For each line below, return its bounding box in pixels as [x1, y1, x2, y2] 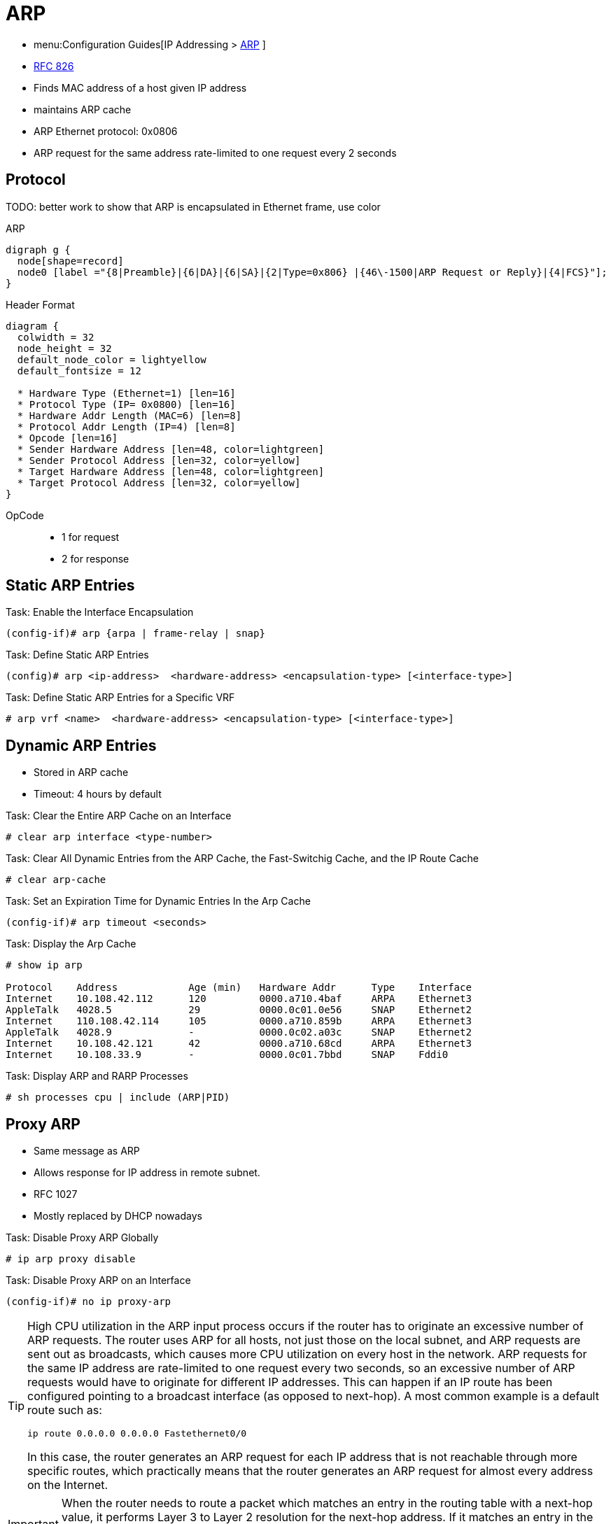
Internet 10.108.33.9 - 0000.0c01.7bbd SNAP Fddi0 [6, 1049, 449, 1061]
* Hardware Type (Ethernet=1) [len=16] [17, 387, 236, 399]
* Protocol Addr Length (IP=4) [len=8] [17, 421, 236, 432]
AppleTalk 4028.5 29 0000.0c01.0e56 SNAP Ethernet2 [6, 1004, 472, 1016]
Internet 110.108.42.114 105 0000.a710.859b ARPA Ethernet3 [6, 1015, 472, 1027]
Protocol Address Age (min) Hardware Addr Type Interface [6, 982, 472, 994]
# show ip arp [6, 959, 83, 971]
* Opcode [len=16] [17, 432, 118, 444]
